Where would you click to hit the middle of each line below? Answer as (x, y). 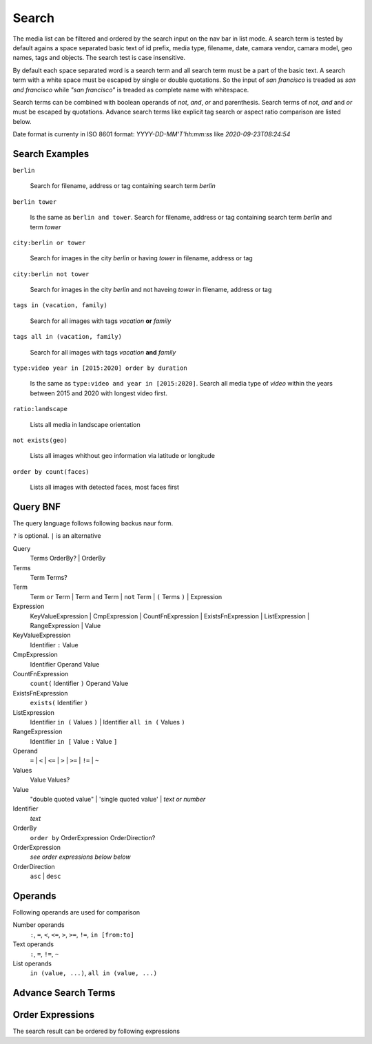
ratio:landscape (40, 409)
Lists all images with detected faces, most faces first (104, 487)
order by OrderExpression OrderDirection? (93, 837)
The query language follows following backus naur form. (93, 523)
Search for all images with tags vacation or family (101, 321)
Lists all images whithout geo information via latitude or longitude (122, 456)
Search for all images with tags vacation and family (103, 352)
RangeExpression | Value (65, 625)
